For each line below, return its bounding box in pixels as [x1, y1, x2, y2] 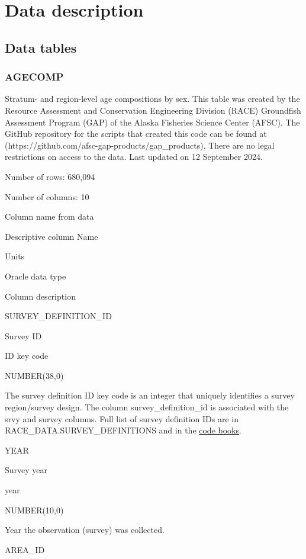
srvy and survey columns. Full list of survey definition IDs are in [5, 412, 239, 425]
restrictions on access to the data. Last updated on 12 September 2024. [5, 150, 263, 163]
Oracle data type [5, 269, 66, 282]
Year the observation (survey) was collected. [5, 523, 165, 536]
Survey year [5, 464, 48, 476]
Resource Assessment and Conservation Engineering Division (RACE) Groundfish [5, 104, 301, 116]
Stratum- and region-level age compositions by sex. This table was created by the [5, 92, 300, 105]
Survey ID [5, 329, 42, 342]
